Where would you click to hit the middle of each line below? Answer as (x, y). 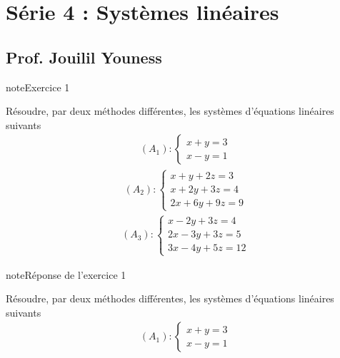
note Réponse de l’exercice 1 (66, 274)
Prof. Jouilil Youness (84, 57)
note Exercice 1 (38, 87)
